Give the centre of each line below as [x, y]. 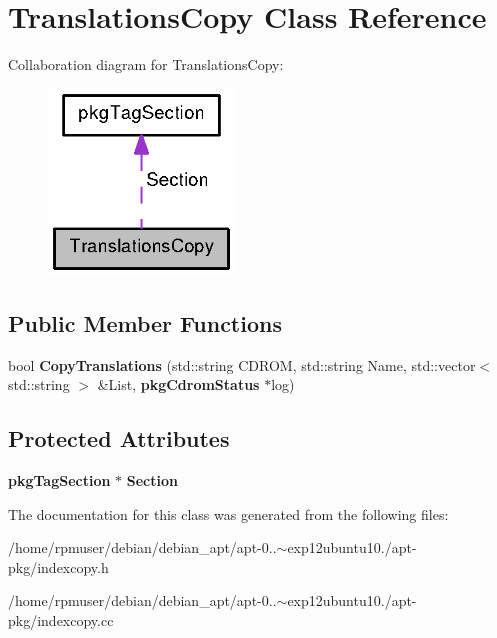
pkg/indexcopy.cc [61, 619]
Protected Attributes [119, 438]
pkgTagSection [59, 479]
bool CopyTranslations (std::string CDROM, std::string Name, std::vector [242, 364]
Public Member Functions [145, 322]
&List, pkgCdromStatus [178, 384]
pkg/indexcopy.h [58, 566]
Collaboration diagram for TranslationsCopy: [146, 64]
